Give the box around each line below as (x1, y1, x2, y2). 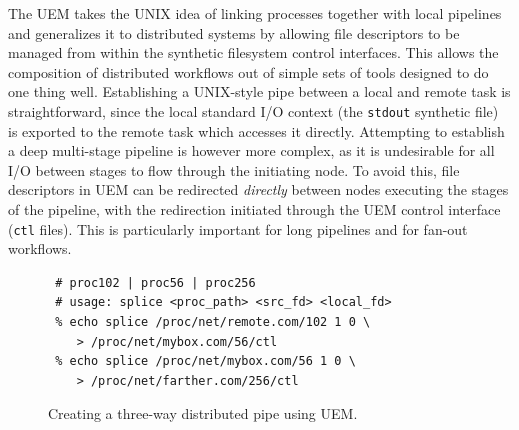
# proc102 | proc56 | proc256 (55, 275, 256, 290)
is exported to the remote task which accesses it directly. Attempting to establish (8, 120, 505, 141)
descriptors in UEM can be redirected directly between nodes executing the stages (8, 179, 509, 200)
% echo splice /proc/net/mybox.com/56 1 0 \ (55, 354, 356, 369)
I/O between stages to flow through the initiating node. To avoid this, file (8, 159, 460, 180)
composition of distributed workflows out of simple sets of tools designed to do (8, 61, 489, 82)
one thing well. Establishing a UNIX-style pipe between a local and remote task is (8, 81, 511, 102)
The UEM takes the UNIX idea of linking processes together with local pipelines (8, 3, 502, 23)
